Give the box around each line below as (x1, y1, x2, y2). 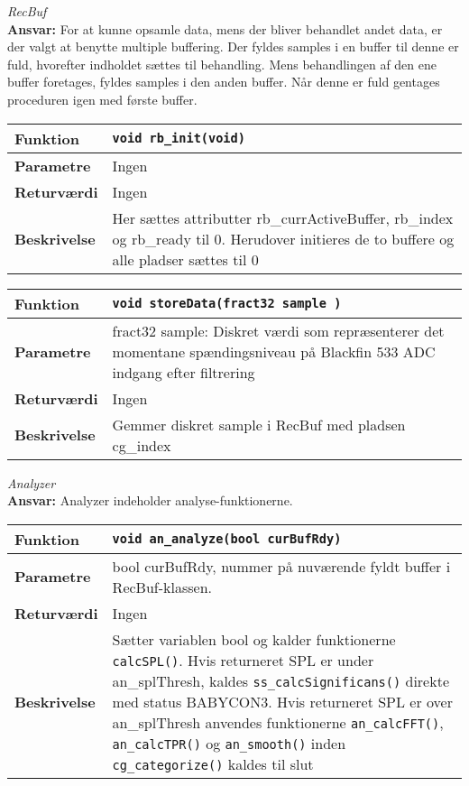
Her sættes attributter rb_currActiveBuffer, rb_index (112, 207, 454, 228)
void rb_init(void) (112, 131, 245, 146)
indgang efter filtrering (112, 361, 255, 383)
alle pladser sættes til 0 (112, 248, 259, 270)
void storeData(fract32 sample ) (112, 296, 342, 311)
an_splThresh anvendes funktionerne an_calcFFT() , (112, 711, 444, 733)
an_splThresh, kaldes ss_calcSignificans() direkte (112, 670, 449, 691)
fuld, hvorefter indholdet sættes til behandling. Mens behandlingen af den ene (7, 54, 437, 73)
